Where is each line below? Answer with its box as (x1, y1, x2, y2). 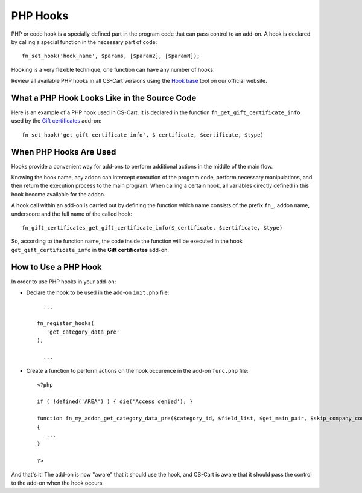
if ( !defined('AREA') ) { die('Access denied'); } (37, 398, 193, 405)
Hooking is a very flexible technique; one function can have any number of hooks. (11, 66, 215, 73)
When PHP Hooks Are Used (11, 147, 116, 157)
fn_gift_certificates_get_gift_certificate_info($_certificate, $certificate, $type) (22, 224, 283, 231)
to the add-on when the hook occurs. (11, 479, 104, 486)
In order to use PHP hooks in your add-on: (11, 278, 116, 285)
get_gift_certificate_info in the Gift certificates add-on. (11, 246, 169, 253)
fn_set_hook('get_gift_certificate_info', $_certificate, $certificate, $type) (22, 131, 264, 138)
